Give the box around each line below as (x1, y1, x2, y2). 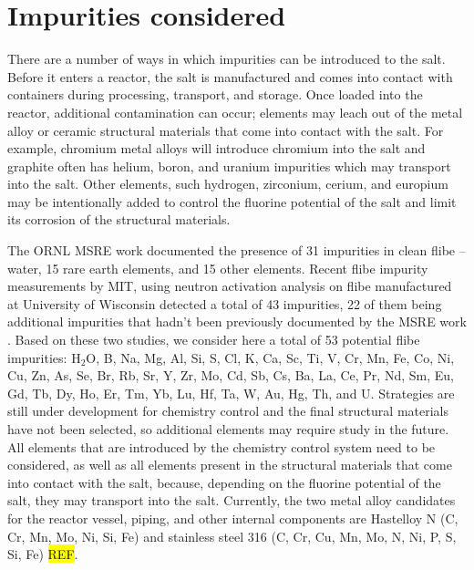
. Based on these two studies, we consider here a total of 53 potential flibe (7, 330, 420, 349)
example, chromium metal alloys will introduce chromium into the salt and (7, 139, 426, 158)
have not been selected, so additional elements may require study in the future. (7, 420, 449, 438)
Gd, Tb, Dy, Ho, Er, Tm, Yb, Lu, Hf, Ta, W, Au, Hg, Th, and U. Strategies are (7, 383, 455, 402)
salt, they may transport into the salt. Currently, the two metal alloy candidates (7, 491, 456, 510)
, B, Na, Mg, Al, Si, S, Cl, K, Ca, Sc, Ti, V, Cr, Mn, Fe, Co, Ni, (96, 347, 455, 367)
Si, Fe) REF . (7, 544, 78, 564)
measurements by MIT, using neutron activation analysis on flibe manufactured (7, 276, 452, 295)
